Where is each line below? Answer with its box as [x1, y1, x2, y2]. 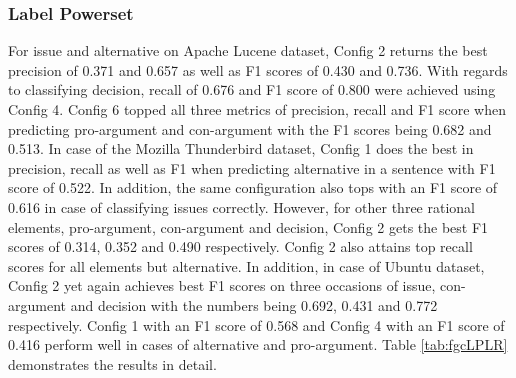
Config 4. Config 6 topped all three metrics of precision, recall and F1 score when [8, 99, 506, 119]
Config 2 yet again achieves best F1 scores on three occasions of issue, [8, 275, 436, 296]
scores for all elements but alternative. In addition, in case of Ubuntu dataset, [8, 255, 485, 276]
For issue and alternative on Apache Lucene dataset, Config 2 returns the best [8, 40, 488, 61]
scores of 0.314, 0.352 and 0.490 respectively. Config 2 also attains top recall [8, 236, 473, 257]
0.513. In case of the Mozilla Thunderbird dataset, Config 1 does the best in [8, 138, 474, 159]
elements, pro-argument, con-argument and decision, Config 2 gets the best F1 [8, 216, 489, 237]
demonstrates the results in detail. [8, 353, 217, 374]
